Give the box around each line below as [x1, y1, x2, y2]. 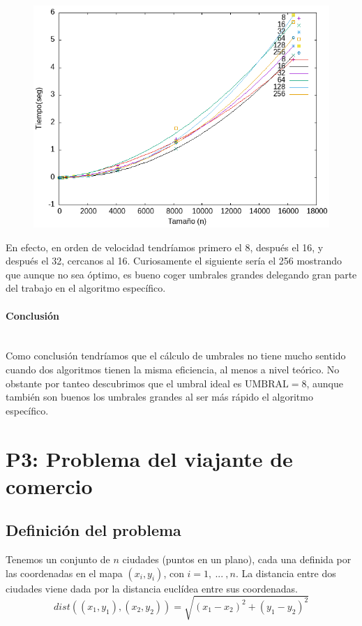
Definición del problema [6, 519, 181, 541]
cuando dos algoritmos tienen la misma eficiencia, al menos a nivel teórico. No [6, 362, 340, 376]
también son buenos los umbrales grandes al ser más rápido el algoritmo [6, 389, 313, 404]
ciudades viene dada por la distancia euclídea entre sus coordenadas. [6, 581, 298, 595]
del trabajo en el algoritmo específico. [6, 281, 166, 295]
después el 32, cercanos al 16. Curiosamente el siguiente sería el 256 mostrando [6, 253, 342, 268]
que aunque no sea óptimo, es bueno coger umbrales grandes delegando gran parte [6, 267, 357, 281]
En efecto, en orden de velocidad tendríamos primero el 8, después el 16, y [6, 239, 324, 254]
